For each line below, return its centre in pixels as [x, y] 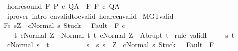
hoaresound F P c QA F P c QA [63, 6]
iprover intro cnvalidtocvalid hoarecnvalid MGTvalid [90, 15]
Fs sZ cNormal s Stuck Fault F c [65, 25]
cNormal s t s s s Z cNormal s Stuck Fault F [111, 44]
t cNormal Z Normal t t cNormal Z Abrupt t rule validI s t [124, 35]
